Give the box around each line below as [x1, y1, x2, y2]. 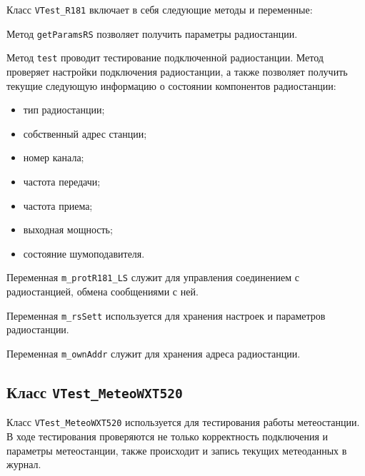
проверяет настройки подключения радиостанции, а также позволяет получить [6, 64, 348, 79]
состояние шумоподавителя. [23, 245, 145, 260]
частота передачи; [23, 173, 101, 188]
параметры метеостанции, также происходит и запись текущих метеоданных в [6, 442, 347, 457]
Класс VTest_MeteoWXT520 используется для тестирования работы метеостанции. [6, 415, 360, 430]
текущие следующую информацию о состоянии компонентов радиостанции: [6, 78, 336, 93]
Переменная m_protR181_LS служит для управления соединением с [6, 270, 299, 285]
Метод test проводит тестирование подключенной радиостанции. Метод [6, 50, 324, 65]
